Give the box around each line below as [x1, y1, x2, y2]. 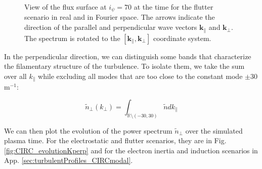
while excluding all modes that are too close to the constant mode [38, 70, 243, 81]
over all [4, 70, 27, 81]
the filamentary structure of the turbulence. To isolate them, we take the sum [4, 61, 245, 71]
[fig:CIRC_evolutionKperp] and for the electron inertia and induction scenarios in [4, 145, 258, 155]
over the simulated [185, 125, 243, 136]
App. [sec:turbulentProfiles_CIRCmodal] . [4, 155, 133, 165]
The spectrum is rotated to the [24, 32, 120, 43]
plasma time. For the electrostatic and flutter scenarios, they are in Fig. [4, 135, 227, 146]
